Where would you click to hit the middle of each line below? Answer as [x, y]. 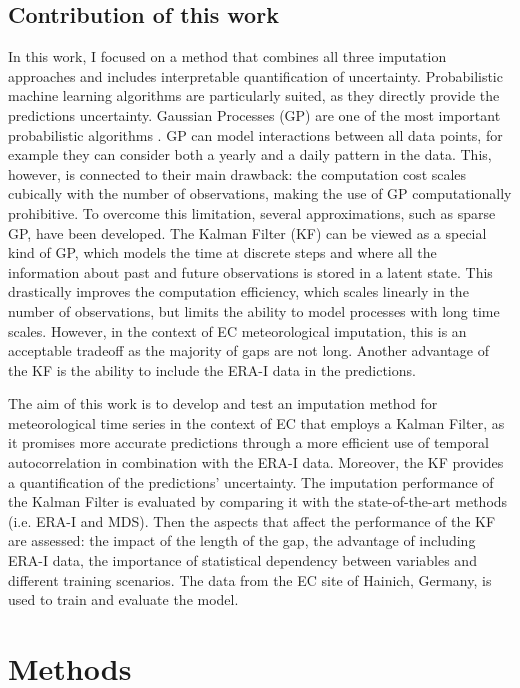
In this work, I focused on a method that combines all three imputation [227, 56]
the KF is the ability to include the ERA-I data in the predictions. [212, 369]
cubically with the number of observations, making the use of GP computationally [260, 193]
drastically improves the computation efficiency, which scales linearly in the [238, 291]
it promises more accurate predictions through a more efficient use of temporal [248, 442]
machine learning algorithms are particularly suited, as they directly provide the [254, 95]
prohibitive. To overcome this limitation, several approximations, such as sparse [252, 212]
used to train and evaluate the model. [123, 599]
